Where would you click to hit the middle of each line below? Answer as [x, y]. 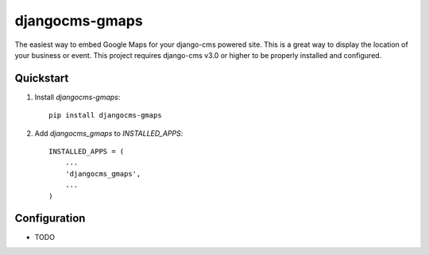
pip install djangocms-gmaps [105, 116]
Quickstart [42, 78]
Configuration [50, 218]
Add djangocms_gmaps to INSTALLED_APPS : [109, 133]
